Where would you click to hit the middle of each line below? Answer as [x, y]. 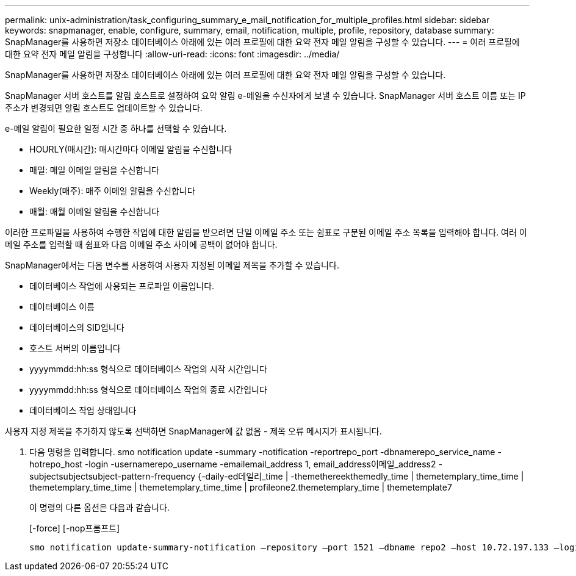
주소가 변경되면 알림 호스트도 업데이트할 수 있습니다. [104, 108]
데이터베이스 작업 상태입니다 [83, 410]
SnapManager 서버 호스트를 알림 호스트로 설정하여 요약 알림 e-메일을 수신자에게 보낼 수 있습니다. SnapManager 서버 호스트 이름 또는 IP [265, 95]
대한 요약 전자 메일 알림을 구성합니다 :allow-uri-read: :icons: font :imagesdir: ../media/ [172, 54]
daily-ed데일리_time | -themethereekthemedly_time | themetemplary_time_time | [365, 476]
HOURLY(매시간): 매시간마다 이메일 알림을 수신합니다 [131, 149]
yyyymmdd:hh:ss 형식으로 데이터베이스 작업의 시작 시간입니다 [148, 369]
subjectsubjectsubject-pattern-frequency [113, 476]
